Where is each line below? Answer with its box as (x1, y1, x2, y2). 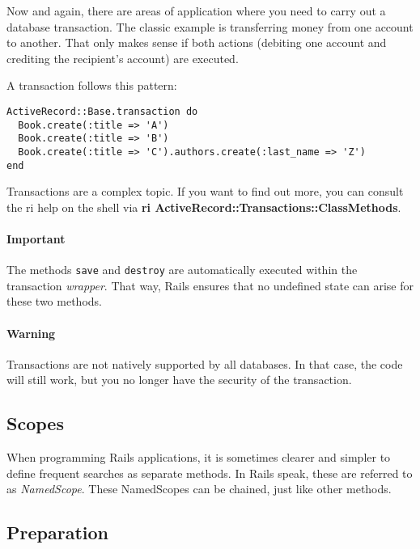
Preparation (6, 520, 108, 545)
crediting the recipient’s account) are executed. (6, 49, 239, 66)
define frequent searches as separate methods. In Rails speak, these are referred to (6, 464, 413, 481)
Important (6, 230, 66, 247)
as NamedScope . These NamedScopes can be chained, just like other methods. (6, 480, 392, 497)
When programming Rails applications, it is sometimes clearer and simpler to (6, 449, 391, 466)
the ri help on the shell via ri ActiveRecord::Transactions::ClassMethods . (6, 198, 401, 215)
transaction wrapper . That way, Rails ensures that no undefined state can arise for (6, 277, 414, 294)
